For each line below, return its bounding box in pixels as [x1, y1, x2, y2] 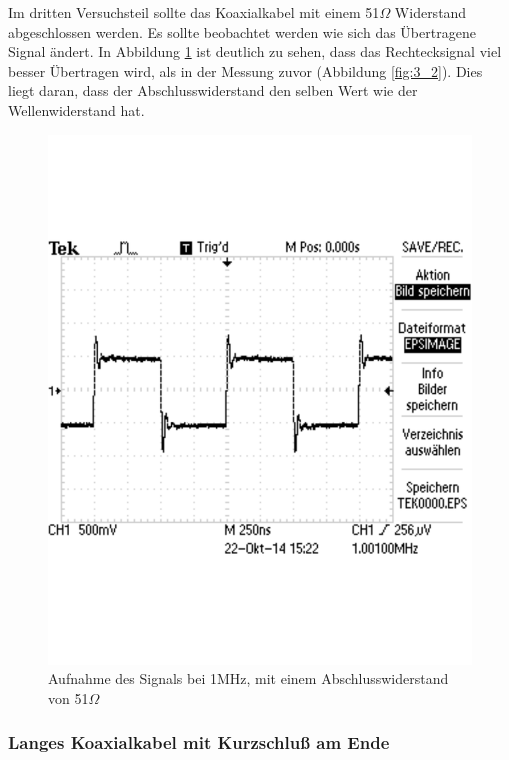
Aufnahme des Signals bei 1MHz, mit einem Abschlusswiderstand [48, 668, 449, 689]
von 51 [48, 687, 89, 708]
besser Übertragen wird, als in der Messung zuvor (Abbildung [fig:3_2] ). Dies [8, 60, 483, 81]
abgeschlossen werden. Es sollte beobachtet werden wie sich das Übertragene [8, 21, 476, 42]
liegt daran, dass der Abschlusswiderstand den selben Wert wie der [8, 80, 418, 101]
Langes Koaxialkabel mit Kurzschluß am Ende [8, 730, 390, 755]
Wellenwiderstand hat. [8, 99, 145, 120]
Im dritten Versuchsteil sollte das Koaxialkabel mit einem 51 [8, 2, 380, 22]
